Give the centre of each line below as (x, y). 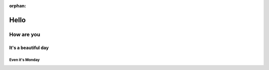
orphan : (18, 6)
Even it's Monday (24, 60)
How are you (25, 34)
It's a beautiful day (29, 48)
